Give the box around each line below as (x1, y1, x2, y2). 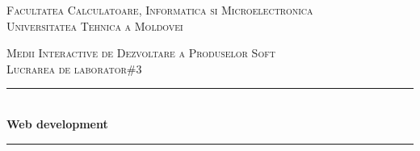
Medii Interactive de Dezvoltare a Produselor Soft (6, 44, 275, 61)
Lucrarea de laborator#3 (6, 60, 142, 77)
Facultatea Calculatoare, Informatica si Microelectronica (6, 2, 313, 18)
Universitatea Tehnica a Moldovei (6, 17, 183, 34)
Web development (6, 115, 108, 132)
